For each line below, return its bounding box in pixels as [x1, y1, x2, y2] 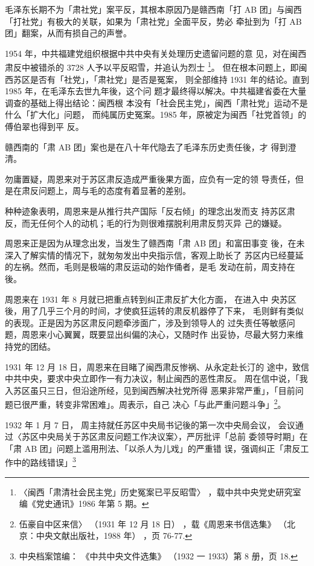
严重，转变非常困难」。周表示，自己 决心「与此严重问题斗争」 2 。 [30, 396, 286, 410]
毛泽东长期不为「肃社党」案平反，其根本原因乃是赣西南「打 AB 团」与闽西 [5, 3, 302, 15]
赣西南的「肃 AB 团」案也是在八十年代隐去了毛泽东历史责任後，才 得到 [5, 140, 288, 153]
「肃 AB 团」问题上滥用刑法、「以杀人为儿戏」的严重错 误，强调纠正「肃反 [5, 442, 301, 454]
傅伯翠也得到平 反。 [5, 120, 84, 132]
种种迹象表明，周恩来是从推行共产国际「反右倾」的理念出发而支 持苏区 [5, 204, 287, 217]
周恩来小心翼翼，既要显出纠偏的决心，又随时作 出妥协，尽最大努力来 [21, 328, 295, 341]
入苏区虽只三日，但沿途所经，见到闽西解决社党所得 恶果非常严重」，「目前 [5, 384, 295, 396]
